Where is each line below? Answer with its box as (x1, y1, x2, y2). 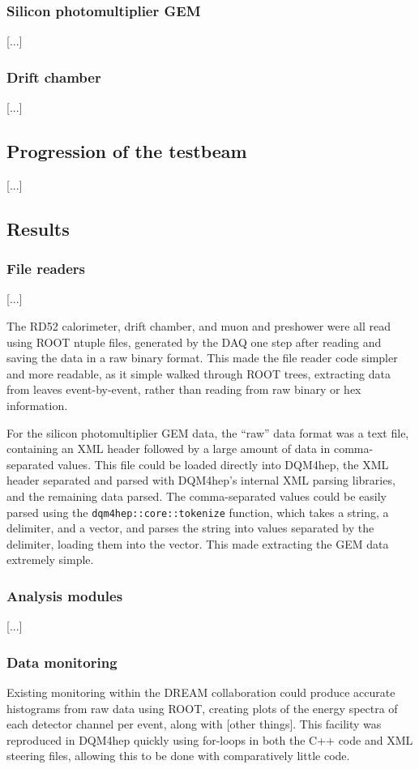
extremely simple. (6, 551, 94, 568)
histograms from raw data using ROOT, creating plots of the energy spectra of (6, 699, 398, 716)
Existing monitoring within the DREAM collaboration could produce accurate (6, 684, 395, 701)
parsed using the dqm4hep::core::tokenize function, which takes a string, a (6, 503, 389, 520)
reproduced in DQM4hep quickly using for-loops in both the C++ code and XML (6, 731, 413, 748)
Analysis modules (6, 585, 123, 605)
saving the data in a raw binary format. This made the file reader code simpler (6, 349, 398, 366)
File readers (6, 258, 85, 279)
